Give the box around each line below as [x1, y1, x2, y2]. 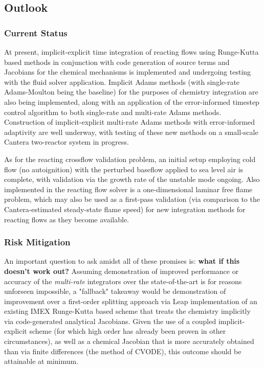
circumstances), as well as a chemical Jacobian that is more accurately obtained [4, 336, 254, 347]
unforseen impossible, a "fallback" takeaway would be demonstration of [4, 286, 226, 296]
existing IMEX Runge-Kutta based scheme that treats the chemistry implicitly [4, 306, 251, 316]
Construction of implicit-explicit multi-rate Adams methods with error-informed [4, 117, 255, 127]
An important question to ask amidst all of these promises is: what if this [4, 256, 240, 266]
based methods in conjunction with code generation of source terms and [4, 56, 230, 67]
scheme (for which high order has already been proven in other [29, 326, 226, 336]
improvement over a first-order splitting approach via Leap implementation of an [4, 295, 257, 306]
